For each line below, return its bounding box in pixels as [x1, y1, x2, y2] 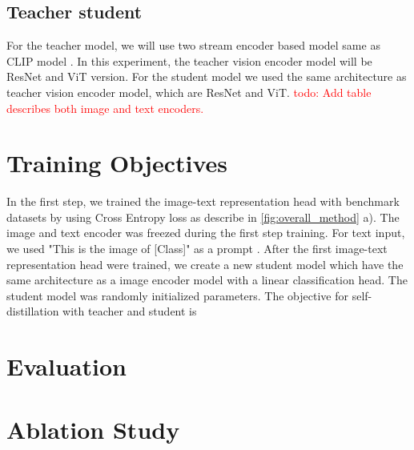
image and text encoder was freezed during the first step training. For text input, [6, 224, 405, 241]
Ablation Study [6, 412, 180, 445]
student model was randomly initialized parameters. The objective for [6, 287, 348, 303]
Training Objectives [6, 147, 227, 179]
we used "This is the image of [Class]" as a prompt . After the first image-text [6, 240, 388, 257]
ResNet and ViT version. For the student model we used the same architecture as [6, 68, 407, 85]
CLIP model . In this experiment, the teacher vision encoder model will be [6, 52, 372, 69]
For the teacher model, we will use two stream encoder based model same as [6, 37, 380, 54]
